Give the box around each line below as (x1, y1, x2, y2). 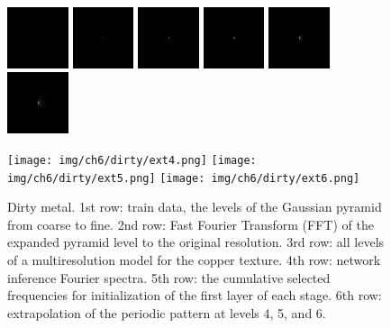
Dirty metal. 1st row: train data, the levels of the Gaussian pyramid (7, 197, 382, 216)
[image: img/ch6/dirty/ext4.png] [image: (7, 153, 257, 167)
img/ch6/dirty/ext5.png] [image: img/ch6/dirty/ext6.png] (7, 171, 360, 185)
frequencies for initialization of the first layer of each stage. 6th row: (7, 286, 382, 305)
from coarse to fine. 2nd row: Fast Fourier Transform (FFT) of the (7, 214, 374, 233)
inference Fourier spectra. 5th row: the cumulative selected (7, 268, 331, 287)
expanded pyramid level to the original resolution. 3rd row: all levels (7, 232, 385, 251)
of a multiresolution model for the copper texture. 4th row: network (7, 250, 381, 269)
